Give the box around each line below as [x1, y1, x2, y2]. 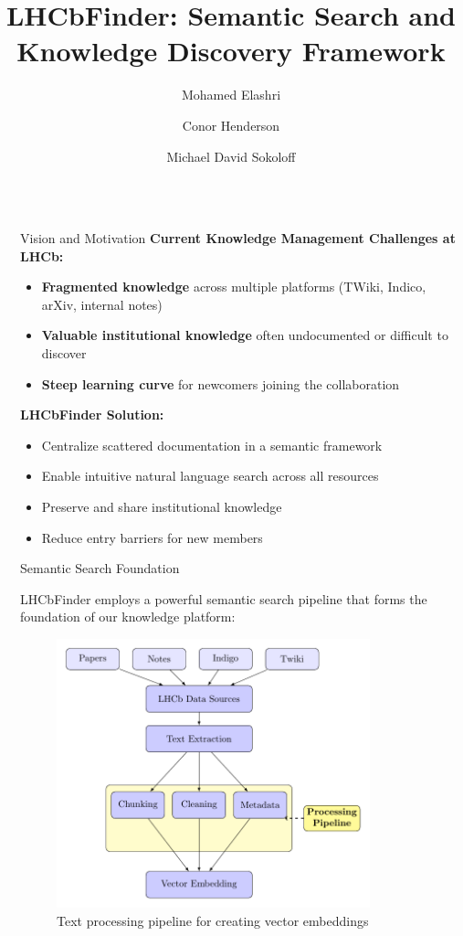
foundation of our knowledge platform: [20, 607, 236, 626]
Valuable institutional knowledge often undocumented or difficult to [41, 325, 448, 345]
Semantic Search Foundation [20, 558, 180, 578]
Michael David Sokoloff [166, 146, 296, 165]
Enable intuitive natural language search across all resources [41, 466, 379, 485]
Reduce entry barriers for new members [41, 527, 263, 547]
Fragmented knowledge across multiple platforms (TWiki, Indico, [41, 277, 426, 296]
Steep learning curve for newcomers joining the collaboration [41, 374, 400, 393]
